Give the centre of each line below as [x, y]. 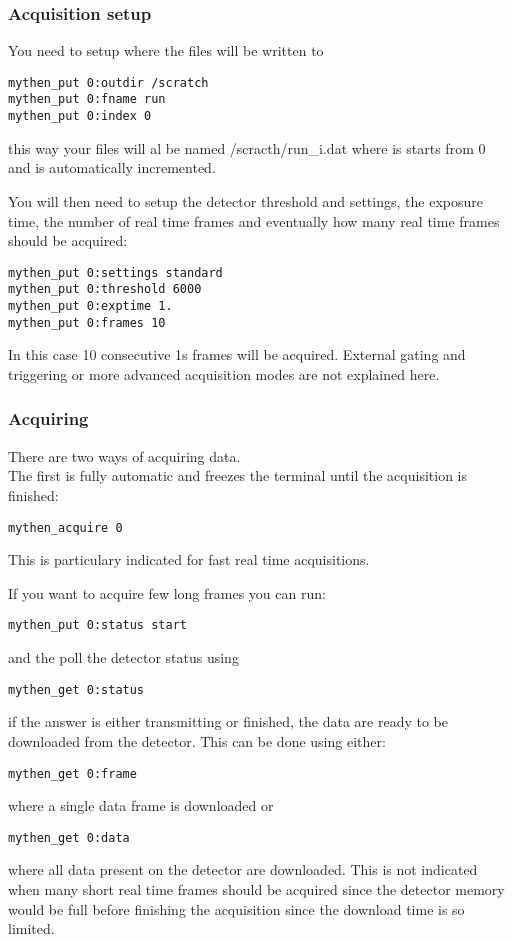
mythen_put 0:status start [97, 625]
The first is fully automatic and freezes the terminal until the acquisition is [238, 475]
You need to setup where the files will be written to [166, 50]
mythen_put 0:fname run [87, 99]
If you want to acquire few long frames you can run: [167, 592]
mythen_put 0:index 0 [80, 116]
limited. [31, 928]
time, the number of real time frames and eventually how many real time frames [254, 220]
